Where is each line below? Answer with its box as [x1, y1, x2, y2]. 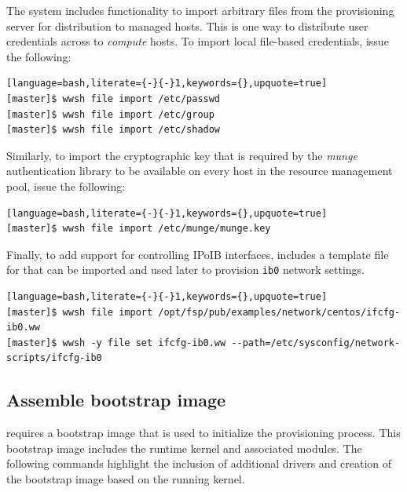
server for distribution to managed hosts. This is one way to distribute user [6, 17, 368, 34]
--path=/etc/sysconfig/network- [231, 337, 401, 348]
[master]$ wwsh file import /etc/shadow [6, 124, 221, 136]
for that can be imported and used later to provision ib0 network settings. [6, 261, 365, 278]
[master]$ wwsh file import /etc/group [6, 108, 214, 120]
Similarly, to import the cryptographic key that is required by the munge [6, 147, 357, 163]
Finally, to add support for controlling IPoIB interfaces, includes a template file [6, 246, 389, 262]
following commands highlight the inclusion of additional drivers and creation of [6, 455, 392, 472]
